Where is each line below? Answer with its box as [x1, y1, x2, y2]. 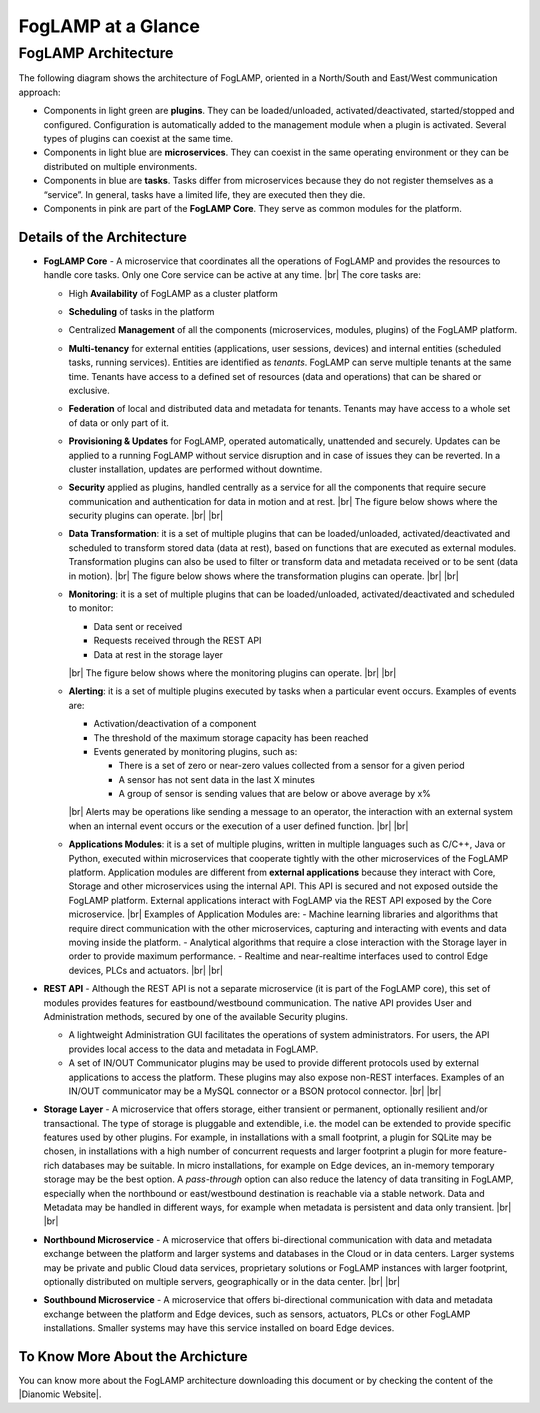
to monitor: [68, 602, 114, 614]
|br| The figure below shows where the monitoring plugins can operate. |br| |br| [68, 666, 397, 679]
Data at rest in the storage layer [93, 648, 224, 660]
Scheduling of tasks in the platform [68, 305, 215, 317]
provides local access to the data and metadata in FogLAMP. [68, 1043, 319, 1055]
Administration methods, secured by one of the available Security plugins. [43, 1010, 349, 1022]
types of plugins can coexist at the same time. [43, 132, 234, 144]
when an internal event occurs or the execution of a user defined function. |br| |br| [68, 820, 409, 832]
